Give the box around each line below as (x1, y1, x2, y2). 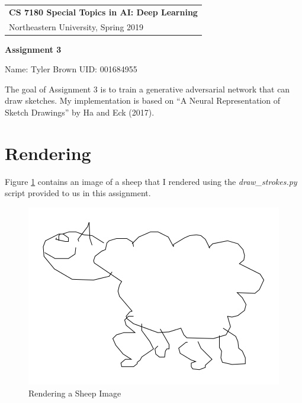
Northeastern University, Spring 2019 (9, 20, 144, 33)
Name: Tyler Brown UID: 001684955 (5, 63, 137, 75)
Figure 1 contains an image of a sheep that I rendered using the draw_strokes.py (5, 175, 297, 187)
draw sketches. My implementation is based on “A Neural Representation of (5, 94, 280, 107)
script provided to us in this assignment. (5, 187, 151, 199)
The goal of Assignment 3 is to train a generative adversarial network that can (5, 82, 290, 95)
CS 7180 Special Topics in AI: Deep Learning (9, 5, 198, 18)
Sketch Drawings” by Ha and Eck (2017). (5, 106, 155, 119)
